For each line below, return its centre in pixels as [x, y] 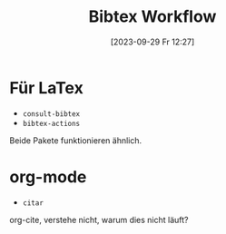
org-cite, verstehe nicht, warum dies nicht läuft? [99, 219]
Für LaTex [46, 88]
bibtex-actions [51, 123]
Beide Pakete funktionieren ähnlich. [76, 140]
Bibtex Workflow [152, 17]
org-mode [48, 176]
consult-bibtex [51, 114]
